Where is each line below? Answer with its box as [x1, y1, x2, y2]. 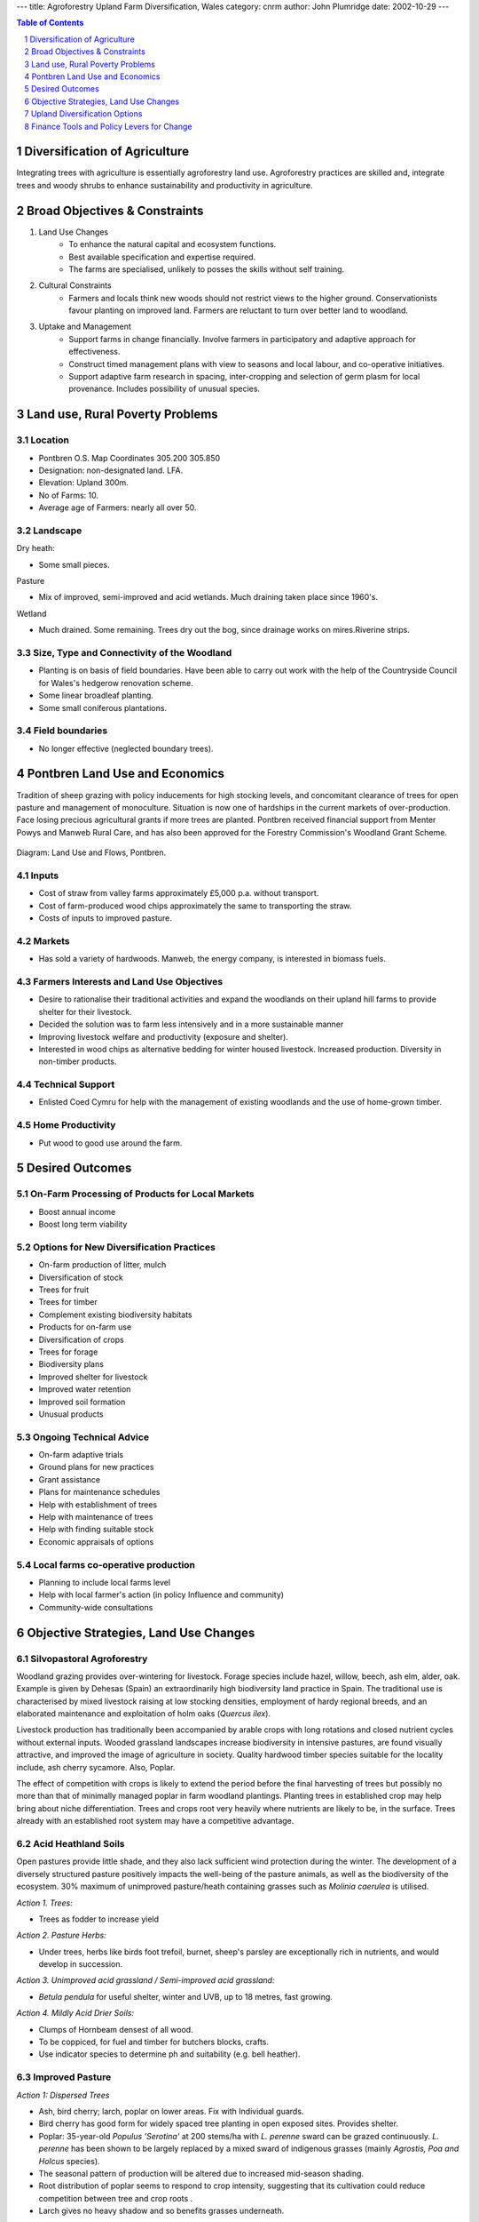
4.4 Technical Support [16, 1078, 115, 1091]
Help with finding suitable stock [38, 1524, 154, 1535]
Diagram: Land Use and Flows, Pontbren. [16, 847, 167, 858]
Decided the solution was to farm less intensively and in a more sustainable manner [38, 1019, 344, 1030]
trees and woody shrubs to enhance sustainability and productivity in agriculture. [16, 180, 313, 190]
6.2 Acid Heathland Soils [16, 1837, 125, 1850]
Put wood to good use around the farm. [38, 1138, 183, 1148]
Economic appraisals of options [38, 1536, 154, 1547]
